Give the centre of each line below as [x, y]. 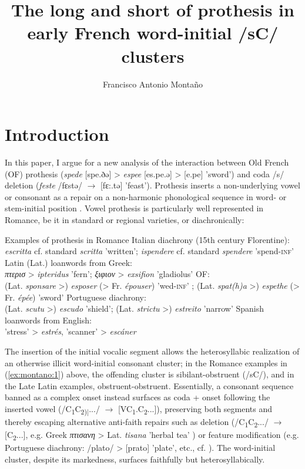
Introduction [57, 134]
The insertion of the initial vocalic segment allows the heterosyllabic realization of [152, 351]
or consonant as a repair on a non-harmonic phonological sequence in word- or [146, 196]
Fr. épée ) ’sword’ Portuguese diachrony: [76, 297]
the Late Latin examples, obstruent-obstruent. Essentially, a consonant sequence [149, 385]
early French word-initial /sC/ [153, 33]
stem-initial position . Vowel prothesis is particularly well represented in [134, 208]
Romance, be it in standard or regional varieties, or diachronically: [125, 220]
